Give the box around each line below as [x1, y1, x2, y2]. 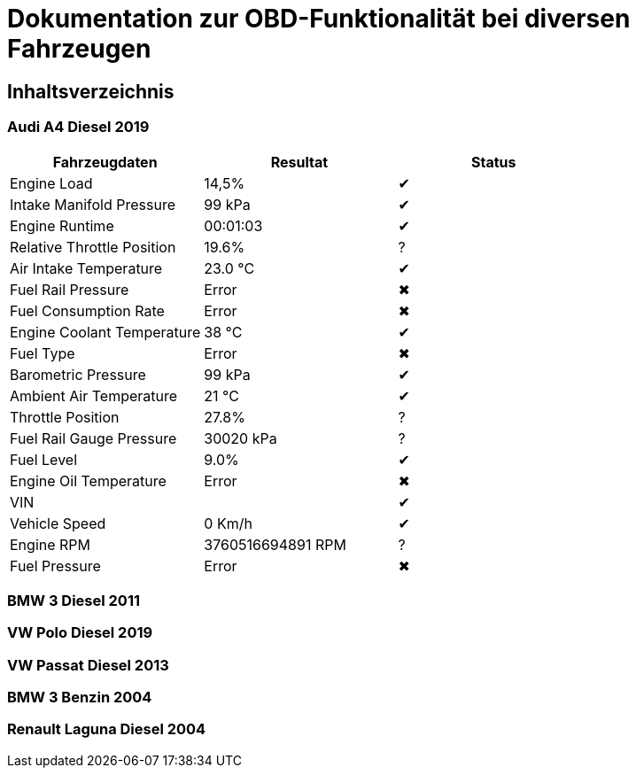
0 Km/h [204, 514, 252, 532]
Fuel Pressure [10, 556, 101, 575]
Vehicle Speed [10, 514, 106, 532]
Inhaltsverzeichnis [7, 80, 175, 103]
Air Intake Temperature [10, 259, 163, 277]
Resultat [270, 152, 329, 171]
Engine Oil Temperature [10, 471, 167, 490]
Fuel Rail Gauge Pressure [10, 429, 177, 447]
